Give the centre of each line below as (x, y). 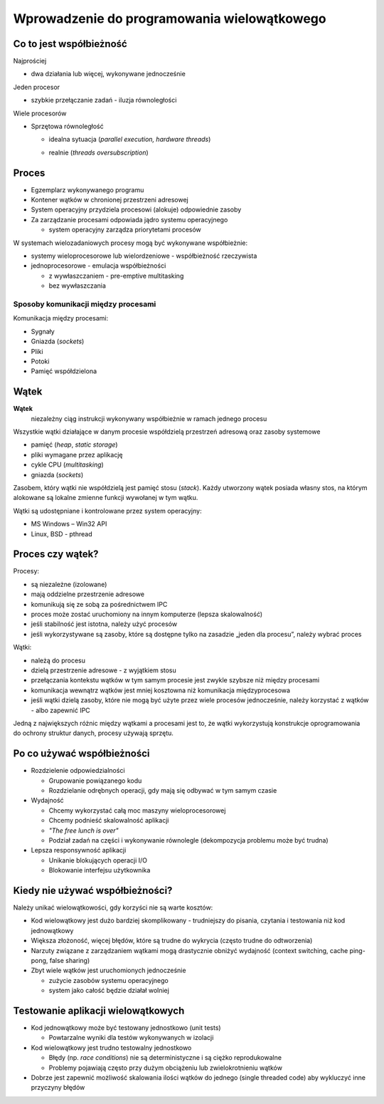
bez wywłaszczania (78, 286)
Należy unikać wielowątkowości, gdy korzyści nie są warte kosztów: (113, 907)
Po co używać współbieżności (81, 754)
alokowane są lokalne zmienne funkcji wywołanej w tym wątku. (106, 498)
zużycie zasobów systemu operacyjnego (108, 980)
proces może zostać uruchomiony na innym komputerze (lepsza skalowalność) (147, 614)
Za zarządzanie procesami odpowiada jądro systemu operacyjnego (129, 219)
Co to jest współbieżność (70, 44)
